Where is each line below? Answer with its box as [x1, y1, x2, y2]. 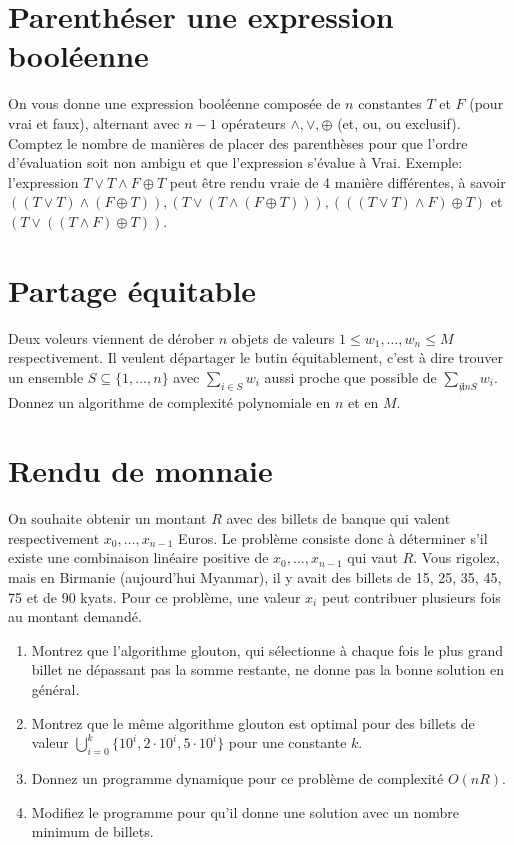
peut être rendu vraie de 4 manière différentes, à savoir [169, 171, 506, 192]
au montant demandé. [8, 606, 142, 627]
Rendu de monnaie [8, 450, 273, 491]
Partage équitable [8, 269, 257, 310]
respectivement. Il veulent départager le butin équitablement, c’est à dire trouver [8, 347, 504, 368]
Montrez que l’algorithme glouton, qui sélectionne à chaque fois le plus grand [31, 639, 504, 660]
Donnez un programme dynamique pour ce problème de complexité [31, 768, 444, 789]
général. [31, 679, 80, 700]
